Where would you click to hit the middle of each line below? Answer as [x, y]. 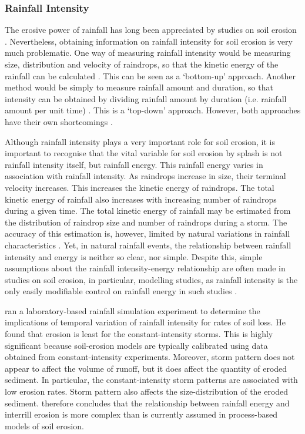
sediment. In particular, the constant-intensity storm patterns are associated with [151, 380]
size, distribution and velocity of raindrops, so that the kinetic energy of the [142, 64]
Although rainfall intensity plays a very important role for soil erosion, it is [140, 141]
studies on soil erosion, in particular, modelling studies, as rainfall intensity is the [151, 279]
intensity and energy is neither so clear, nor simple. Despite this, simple [134, 256]
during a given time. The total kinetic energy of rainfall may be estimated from [148, 211]
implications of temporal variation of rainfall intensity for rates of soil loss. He [145, 322]
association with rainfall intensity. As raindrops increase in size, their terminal [145, 176]
